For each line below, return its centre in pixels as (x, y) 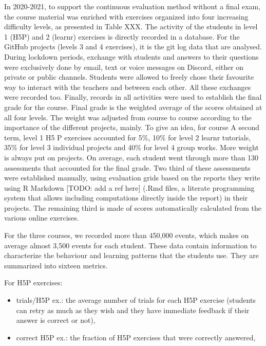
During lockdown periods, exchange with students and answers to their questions (131, 56)
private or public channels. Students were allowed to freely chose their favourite (129, 77)
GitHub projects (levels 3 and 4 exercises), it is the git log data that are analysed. (133, 47)
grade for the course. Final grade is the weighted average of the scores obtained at (133, 107)
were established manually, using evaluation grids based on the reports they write (132, 178)
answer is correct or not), (56, 320)
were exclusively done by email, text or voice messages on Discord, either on (124, 67)
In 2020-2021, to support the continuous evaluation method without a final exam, (132, 6)
